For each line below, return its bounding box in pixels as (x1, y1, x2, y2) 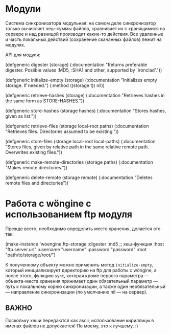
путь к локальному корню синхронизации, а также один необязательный (5, 283, 166, 290)
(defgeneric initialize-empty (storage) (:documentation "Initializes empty (5, 77, 157, 83)
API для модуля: (5, 52, 41, 58)
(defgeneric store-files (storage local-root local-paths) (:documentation (5, 138, 156, 144)
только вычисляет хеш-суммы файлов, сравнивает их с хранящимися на (5, 25, 165, 31)
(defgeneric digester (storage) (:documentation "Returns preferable (5, 61, 147, 68)
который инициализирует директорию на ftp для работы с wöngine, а (5, 267, 157, 273)
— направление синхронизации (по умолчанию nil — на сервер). (5, 288, 148, 295)
